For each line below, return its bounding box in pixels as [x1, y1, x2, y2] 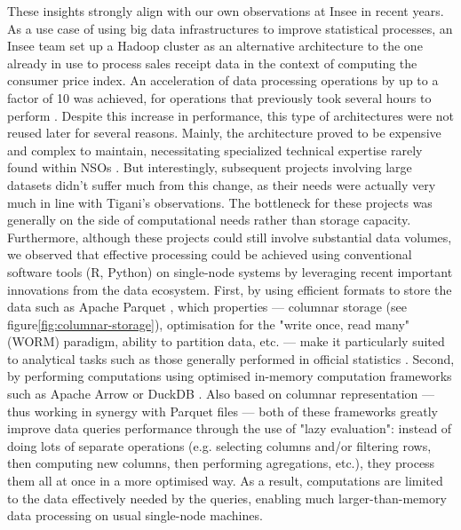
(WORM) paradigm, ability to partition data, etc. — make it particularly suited [7, 332, 445, 351]
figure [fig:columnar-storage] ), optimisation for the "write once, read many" [7, 314, 410, 333]
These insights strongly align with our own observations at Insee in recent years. [7, 2, 444, 20]
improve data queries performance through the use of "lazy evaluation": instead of [7, 419, 452, 438]
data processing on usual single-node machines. [7, 506, 263, 525]
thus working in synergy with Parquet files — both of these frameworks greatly [7, 401, 438, 420]
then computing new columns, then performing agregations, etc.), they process [7, 454, 435, 472]
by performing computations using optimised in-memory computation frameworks [7, 367, 452, 385]
